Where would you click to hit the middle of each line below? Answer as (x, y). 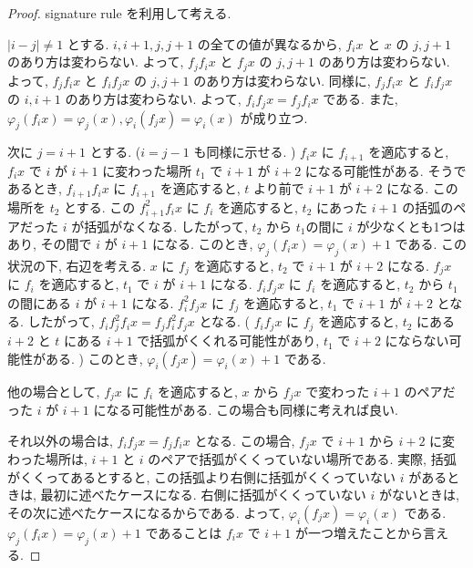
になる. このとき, (203, 244)
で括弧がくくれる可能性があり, (228, 341)
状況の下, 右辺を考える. (77, 265)
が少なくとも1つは (411, 226)
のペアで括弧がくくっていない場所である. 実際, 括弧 (302, 459)
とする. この (100, 207)
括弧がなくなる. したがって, (166, 226)
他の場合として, (54, 391)
